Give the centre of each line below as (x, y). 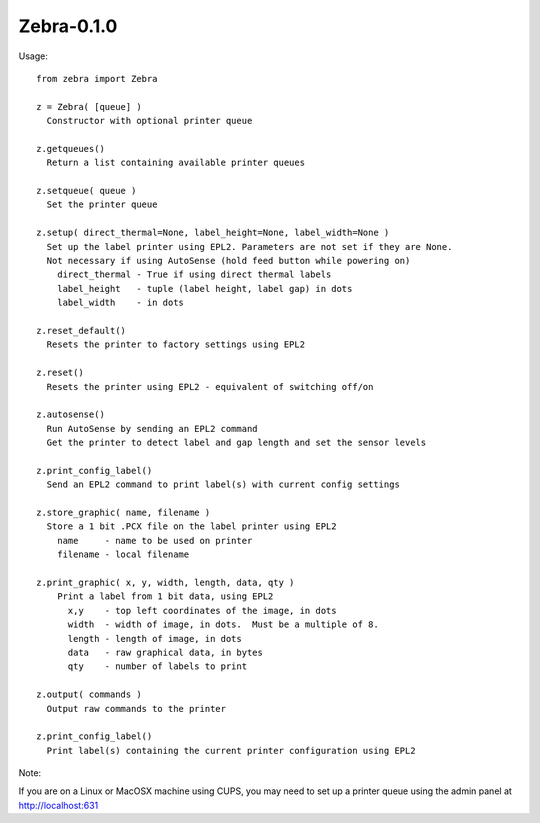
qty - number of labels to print (157, 666)
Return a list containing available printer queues (175, 163)
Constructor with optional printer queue (149, 121)
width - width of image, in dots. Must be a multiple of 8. (223, 624)
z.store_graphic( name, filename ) (123, 513)
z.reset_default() (81, 330)
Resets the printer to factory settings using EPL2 (175, 344)
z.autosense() (70, 414)
